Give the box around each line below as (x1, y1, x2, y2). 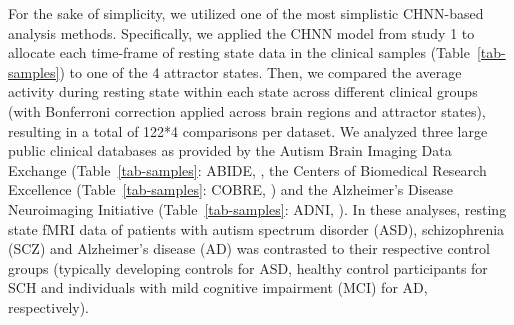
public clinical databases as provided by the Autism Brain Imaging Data (8, 140, 452, 161)
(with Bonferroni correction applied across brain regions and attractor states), (8, 100, 486, 121)
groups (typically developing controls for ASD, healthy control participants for (8, 257, 488, 278)
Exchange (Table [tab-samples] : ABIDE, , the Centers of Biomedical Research (8, 159, 487, 180)
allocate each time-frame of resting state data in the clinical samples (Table (8, 42, 470, 63)
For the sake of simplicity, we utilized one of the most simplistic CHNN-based (8, 3, 484, 23)
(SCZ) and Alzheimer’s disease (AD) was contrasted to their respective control (8, 238, 490, 259)
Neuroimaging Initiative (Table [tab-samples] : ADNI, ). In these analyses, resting (8, 198, 507, 219)
